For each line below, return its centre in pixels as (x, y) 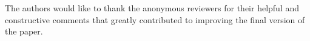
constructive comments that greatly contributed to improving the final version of (155, 19)
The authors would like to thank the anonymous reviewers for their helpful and (152, 8)
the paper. (24, 31)
